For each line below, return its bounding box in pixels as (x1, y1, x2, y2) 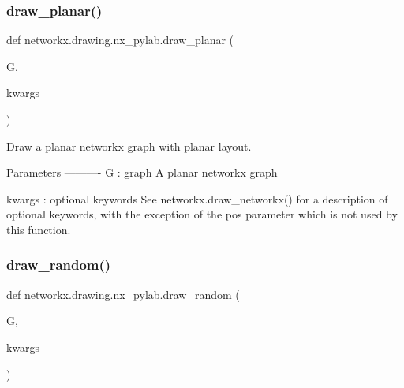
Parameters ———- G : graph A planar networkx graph (6, 164, 278, 181)
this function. (6, 221, 71, 237)
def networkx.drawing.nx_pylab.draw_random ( (6, 285, 240, 302)
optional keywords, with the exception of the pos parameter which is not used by (6, 206, 398, 222)
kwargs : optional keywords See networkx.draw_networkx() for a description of (6, 190, 388, 207)
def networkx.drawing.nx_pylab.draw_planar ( (6, 32, 234, 48)
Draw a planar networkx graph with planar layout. (6, 137, 252, 154)
